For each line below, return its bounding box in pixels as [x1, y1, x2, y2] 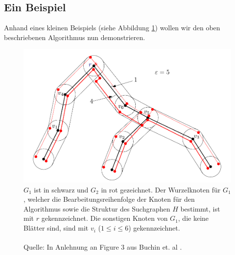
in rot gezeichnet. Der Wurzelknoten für [101, 184, 221, 194]
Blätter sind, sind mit [23, 223, 89, 233]
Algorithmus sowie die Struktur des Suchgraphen [23, 203, 170, 213]
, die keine [178, 213, 209, 223]
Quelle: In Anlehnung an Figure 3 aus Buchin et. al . [23, 242, 182, 252]
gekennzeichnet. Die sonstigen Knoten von [41, 213, 168, 223]
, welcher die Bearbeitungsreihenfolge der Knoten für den [23, 194, 195, 204]
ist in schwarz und [34, 184, 89, 194]
